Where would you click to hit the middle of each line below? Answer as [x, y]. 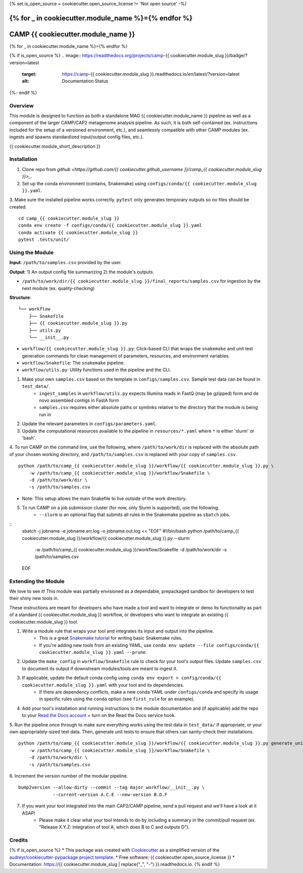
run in [45, 415]
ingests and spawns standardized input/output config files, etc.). [77, 137]
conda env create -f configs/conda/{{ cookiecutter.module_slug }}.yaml [110, 225]
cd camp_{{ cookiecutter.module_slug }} [69, 219]
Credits [18, 840]
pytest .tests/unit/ [44, 240]
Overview [21, 106]
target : [29, 74]
